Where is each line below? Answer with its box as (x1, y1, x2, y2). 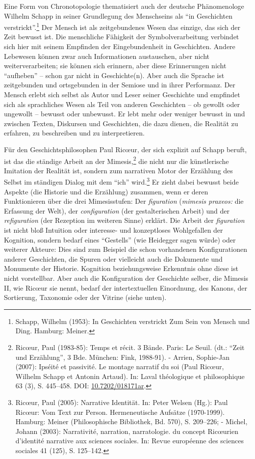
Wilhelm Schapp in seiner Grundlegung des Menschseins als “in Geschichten (4, 10, 232, 21)
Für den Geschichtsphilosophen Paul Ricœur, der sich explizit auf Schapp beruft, (4, 144, 247, 154)
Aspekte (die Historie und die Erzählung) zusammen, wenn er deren (4, 186, 208, 196)
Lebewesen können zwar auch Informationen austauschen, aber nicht (4, 51, 209, 61)
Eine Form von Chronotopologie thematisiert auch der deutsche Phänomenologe (4, 1, 244, 11)
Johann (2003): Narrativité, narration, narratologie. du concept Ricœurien (15, 426, 238, 436)
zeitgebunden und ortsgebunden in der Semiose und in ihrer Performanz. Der (4, 80, 235, 90)
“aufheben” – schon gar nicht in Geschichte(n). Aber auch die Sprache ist (4, 70, 225, 80)
